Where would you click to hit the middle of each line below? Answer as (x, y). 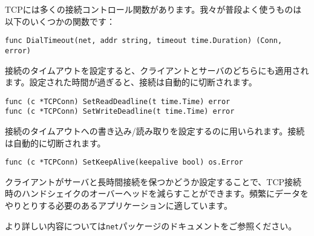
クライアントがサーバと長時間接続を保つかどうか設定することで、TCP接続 (153, 181)
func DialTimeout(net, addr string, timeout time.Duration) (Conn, (144, 41)
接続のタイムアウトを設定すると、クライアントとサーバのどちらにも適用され (157, 70)
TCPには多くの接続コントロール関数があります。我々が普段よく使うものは (153, 9)
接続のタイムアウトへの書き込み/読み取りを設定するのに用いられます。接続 (155, 131)
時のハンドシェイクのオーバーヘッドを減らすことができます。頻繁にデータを (157, 193)
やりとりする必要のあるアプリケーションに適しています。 (119, 205)
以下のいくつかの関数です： (60, 21)
